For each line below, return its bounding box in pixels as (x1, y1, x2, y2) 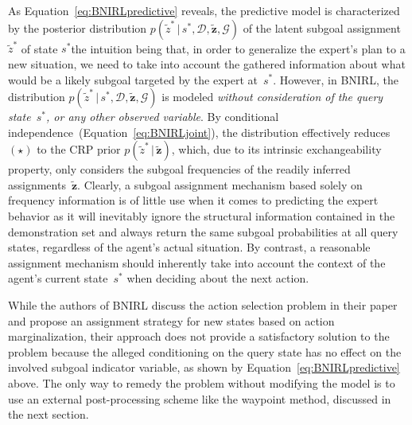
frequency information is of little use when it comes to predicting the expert (8, 192, 379, 209)
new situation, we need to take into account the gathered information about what (8, 55, 406, 72)
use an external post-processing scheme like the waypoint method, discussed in (8, 390, 391, 407)
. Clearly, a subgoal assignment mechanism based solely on (77, 176, 363, 193)
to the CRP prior (37, 141, 121, 158)
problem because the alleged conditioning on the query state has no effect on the (8, 343, 402, 360)
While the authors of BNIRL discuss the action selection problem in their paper (8, 297, 398, 314)
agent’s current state (8, 270, 108, 287)
